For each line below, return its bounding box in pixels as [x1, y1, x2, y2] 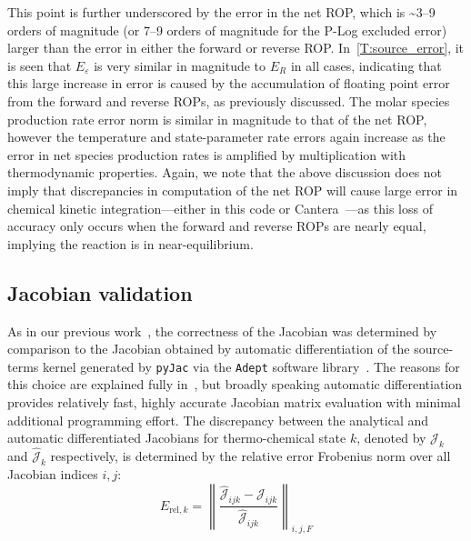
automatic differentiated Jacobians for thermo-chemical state [7, 428, 346, 447]
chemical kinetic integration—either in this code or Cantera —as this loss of [7, 198, 433, 217]
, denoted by [356, 428, 426, 447]
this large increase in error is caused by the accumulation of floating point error [7, 74, 450, 93]
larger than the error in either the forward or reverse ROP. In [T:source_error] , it [7, 38, 465, 57]
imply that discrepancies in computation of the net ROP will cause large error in [7, 180, 458, 199]
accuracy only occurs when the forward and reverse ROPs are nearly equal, [7, 216, 426, 235]
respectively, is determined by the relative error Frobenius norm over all [50, 446, 451, 466]
